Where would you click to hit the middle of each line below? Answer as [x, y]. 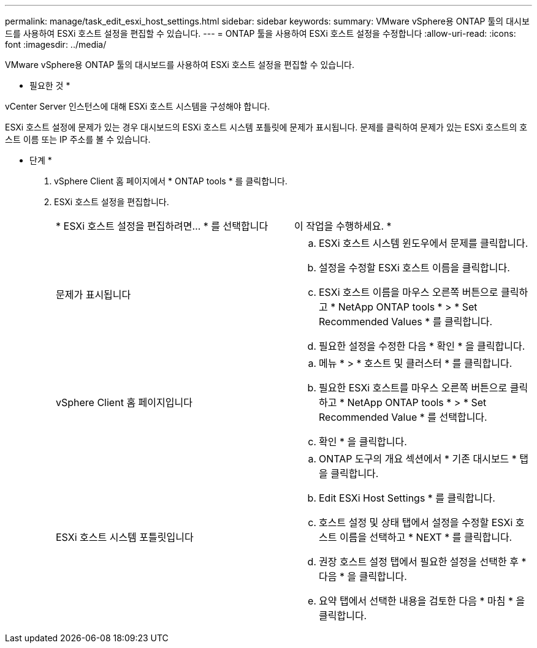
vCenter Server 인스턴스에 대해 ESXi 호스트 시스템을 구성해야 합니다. [138, 106]
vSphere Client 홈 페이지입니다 [124, 402]
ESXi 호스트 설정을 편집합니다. [112, 202]
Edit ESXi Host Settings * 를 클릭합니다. [407, 498]
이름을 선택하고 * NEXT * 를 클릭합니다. [426, 537]
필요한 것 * [50, 85]
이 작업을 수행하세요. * [343, 226]
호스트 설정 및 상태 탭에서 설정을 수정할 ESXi [416, 522]
